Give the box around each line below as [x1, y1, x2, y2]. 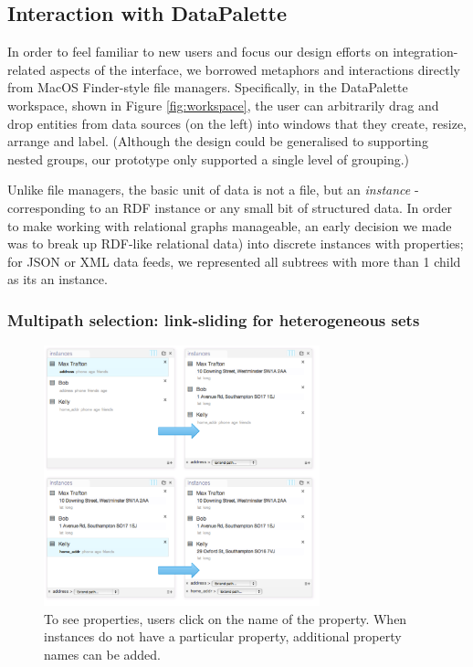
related [7, 59, 47, 79]
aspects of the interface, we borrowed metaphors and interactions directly [49, 59, 461, 79]
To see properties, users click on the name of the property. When [44, 609, 407, 628]
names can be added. [44, 644, 162, 663]
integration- [393, 42, 458, 61]
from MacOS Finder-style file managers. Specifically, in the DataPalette [7, 78, 408, 97]
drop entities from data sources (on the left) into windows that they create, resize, [7, 113, 467, 132]
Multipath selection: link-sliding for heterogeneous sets [7, 308, 420, 331]
